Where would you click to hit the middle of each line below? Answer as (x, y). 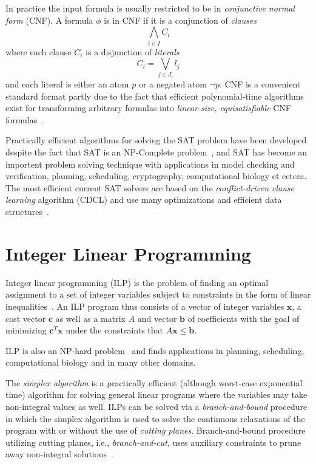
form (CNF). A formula (49, 20)
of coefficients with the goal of (244, 318)
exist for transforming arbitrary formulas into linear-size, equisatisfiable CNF (148, 108)
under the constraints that (115, 330)
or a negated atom (173, 84)
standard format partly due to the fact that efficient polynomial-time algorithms (155, 96)
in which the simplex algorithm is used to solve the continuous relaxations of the (155, 418)
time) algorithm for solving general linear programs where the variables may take (156, 394)
